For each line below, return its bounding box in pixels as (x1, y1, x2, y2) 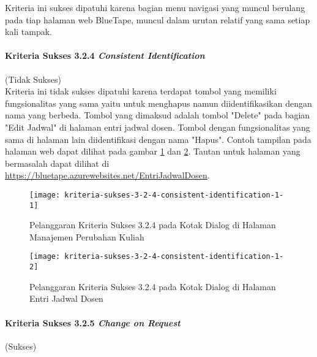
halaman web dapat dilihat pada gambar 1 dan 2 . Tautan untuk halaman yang (5, 145, 300, 158)
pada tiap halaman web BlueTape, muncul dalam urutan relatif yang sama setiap (5, 13, 310, 26)
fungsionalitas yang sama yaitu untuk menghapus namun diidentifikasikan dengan (5, 96, 312, 109)
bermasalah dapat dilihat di (5, 156, 110, 169)
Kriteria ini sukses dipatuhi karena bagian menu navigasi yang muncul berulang (5, 1, 305, 13)
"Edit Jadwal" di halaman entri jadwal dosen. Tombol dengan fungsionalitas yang (5, 120, 310, 133)
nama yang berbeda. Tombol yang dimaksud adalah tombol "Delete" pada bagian (5, 109, 310, 121)
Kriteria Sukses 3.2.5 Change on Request (5, 316, 181, 329)
